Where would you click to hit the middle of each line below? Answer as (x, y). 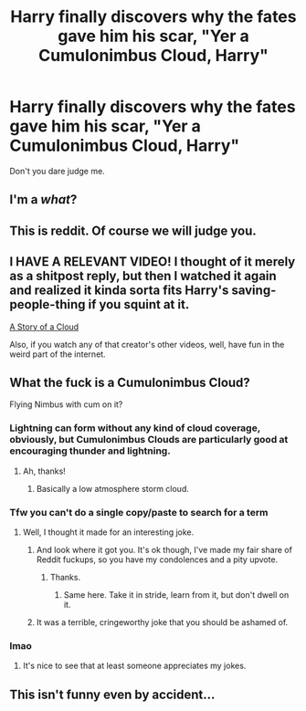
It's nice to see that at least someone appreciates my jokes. (134, 666)
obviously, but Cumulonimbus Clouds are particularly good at (149, 440)
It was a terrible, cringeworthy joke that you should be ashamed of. (162, 622)
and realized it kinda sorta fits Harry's (119, 291)
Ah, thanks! (44, 471)
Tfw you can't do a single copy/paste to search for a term (139, 512)
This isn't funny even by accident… (112, 694)
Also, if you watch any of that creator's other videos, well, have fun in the (147, 344)
